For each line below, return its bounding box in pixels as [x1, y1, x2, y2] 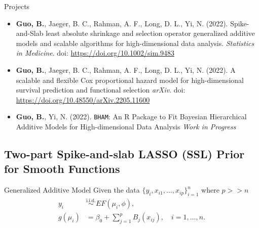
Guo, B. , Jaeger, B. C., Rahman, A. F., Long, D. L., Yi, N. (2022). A [16, 64, 236, 75]
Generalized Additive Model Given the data [4, 185, 140, 195]
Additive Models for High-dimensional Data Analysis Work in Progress [16, 121, 236, 131]
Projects [4, 1, 30, 11]
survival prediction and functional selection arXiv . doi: [16, 84, 186, 95]
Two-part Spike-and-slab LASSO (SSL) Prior [4, 146, 245, 161]
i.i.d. [86, 198, 96, 203]
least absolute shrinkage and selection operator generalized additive [46, 28, 255, 38]
